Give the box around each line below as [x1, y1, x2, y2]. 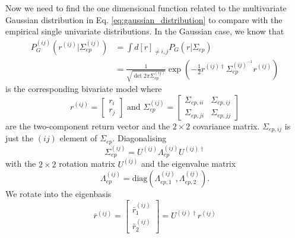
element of [59, 132, 97, 144]
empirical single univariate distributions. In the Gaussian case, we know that [5, 25, 284, 37]
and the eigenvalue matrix [141, 157, 236, 170]
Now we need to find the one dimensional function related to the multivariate [5, 2, 287, 14]
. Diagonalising [112, 132, 167, 144]
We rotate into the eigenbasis [5, 188, 112, 200]
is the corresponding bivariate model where [5, 82, 162, 95]
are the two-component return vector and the [5, 119, 170, 132]
